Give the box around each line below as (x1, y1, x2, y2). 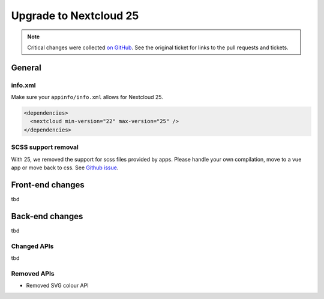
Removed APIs (11, 269, 55, 277)
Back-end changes (11, 211, 83, 222)
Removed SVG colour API (26, 282, 89, 289)
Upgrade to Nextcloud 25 (11, 9, 139, 22)
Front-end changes (11, 180, 85, 190)
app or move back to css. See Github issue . (11, 164, 119, 171)
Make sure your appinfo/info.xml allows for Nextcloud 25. (11, 94, 163, 101)
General (11, 62, 42, 73)
